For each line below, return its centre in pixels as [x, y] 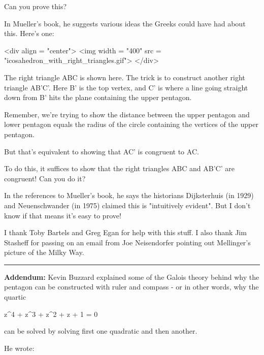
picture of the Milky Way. [44, 252]
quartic [15, 297]
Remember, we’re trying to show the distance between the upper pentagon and [127, 114]
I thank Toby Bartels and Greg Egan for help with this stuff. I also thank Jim [125, 232]
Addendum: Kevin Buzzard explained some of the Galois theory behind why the [132, 277]
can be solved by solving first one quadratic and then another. [101, 331]
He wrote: [19, 348]
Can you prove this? [36, 6]
